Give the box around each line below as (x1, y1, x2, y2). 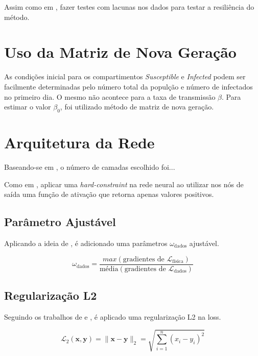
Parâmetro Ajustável (4, 214, 116, 230)
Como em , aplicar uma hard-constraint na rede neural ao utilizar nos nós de (4, 179, 244, 189)
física (172, 259, 183, 264)
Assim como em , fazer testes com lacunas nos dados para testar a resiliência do (4, 2, 254, 12)
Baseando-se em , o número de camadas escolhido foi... (4, 162, 175, 172)
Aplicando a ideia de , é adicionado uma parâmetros (4, 238, 168, 248)
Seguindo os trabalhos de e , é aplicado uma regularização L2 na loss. (4, 311, 221, 322)
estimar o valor (4, 101, 51, 112)
